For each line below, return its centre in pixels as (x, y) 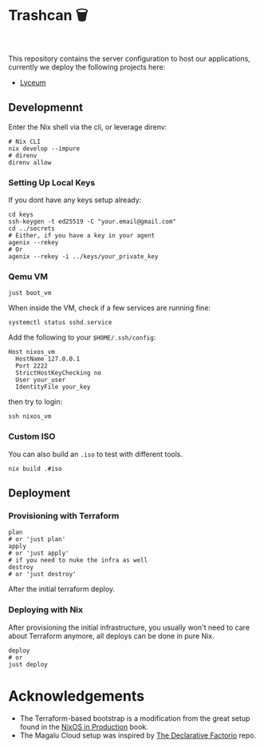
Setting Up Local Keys (52, 182)
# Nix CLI (25, 141)
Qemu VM (28, 277)
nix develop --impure (44, 149)
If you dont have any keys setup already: (75, 200)
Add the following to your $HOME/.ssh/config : (82, 337)
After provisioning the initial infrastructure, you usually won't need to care (129, 627)
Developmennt (46, 107)
